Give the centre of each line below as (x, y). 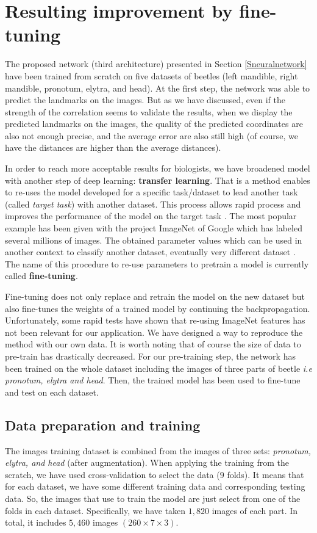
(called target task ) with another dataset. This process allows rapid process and (153, 204)
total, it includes (36, 522)
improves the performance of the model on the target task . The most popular (151, 216)
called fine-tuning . (41, 276)
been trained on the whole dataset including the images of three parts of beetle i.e (158, 368)
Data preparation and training (103, 425)
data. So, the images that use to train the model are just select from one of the (153, 498)
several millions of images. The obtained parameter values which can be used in (154, 240)
